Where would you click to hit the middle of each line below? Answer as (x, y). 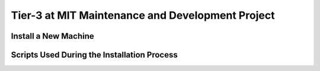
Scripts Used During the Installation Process (94, 55)
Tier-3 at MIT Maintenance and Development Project (143, 15)
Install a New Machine (52, 36)
